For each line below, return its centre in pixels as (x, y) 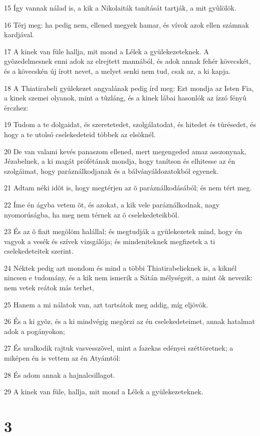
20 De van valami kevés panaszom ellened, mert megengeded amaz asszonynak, (125, 151)
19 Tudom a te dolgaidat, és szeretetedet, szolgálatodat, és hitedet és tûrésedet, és (130, 124)
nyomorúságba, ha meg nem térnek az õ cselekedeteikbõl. (92, 214)
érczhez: (16, 107)
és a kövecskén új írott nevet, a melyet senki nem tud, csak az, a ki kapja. (117, 71)
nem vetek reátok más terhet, (49, 288)
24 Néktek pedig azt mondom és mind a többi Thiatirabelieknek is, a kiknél (120, 267)
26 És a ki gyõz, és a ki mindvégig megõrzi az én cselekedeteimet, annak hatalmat (129, 321)
